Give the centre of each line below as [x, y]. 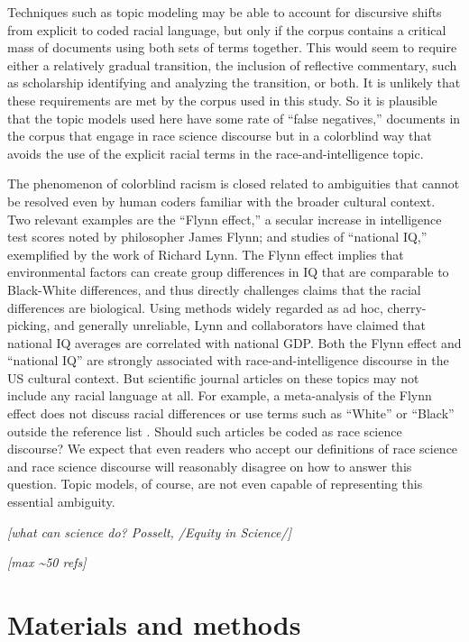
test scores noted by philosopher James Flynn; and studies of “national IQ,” [217, 237]
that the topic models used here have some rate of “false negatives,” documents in [234, 118]
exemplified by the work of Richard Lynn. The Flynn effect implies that [206, 254]
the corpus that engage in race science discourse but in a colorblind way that [220, 136]
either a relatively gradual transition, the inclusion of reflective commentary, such [232, 64]
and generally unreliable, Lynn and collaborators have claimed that [240, 325]
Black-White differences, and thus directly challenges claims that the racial [214, 289]
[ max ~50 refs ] [47, 562]
